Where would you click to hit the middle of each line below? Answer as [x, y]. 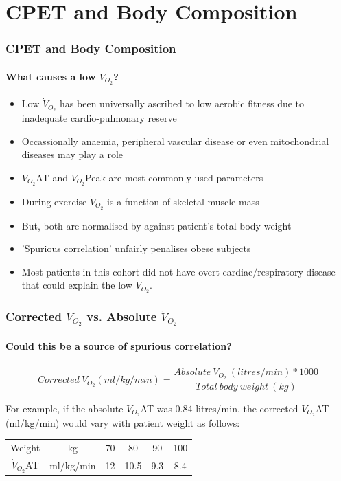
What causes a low [51, 76]
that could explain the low [77, 285]
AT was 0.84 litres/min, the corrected [219, 408]
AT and [52, 177]
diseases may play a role [72, 154]
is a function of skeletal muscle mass [183, 201]
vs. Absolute [122, 316]
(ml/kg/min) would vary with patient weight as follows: [123, 422]
